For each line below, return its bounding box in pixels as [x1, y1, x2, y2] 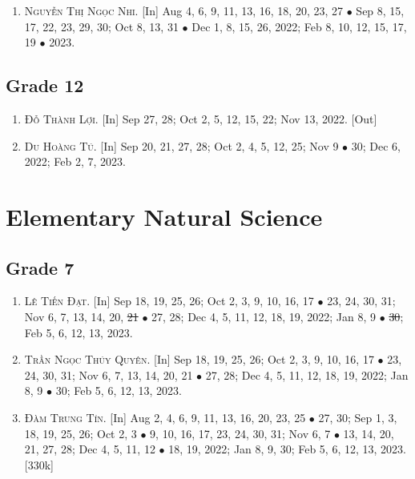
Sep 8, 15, [356, 2, 405, 18]
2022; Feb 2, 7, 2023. [24, 153, 126, 170]
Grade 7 [6, 255, 75, 280]
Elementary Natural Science [6, 199, 323, 232]
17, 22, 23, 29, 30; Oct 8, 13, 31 [24, 18, 179, 34]
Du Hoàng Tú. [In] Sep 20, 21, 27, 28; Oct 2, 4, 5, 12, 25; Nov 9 [24, 137, 339, 154]
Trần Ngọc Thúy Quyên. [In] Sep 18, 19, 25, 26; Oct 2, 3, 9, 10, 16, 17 [24, 351, 374, 368]
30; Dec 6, [351, 137, 401, 154]
